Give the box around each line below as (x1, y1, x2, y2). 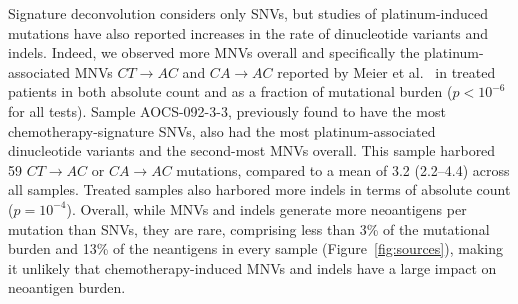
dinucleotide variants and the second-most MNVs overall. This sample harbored (8, 140, 496, 161)
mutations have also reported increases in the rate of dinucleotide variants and (8, 22, 489, 43)
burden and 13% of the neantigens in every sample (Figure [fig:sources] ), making (8, 238, 503, 259)
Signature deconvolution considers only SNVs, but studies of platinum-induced (8, 3, 489, 23)
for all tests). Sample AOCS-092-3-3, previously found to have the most (8, 100, 446, 121)
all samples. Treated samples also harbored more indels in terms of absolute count (8, 179, 511, 200)
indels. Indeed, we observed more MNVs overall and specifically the (8, 42, 420, 63)
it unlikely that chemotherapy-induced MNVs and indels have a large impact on (8, 257, 497, 278)
